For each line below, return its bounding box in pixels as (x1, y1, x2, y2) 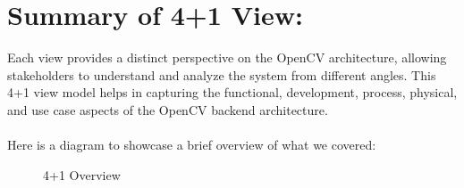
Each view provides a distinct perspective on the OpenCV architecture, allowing (7, 48, 447, 67)
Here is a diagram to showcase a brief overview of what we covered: (7, 135, 376, 154)
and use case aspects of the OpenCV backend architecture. (7, 100, 328, 119)
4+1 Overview (43, 165, 121, 184)
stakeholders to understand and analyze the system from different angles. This (7, 65, 436, 84)
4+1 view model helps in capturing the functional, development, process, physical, (7, 83, 458, 102)
